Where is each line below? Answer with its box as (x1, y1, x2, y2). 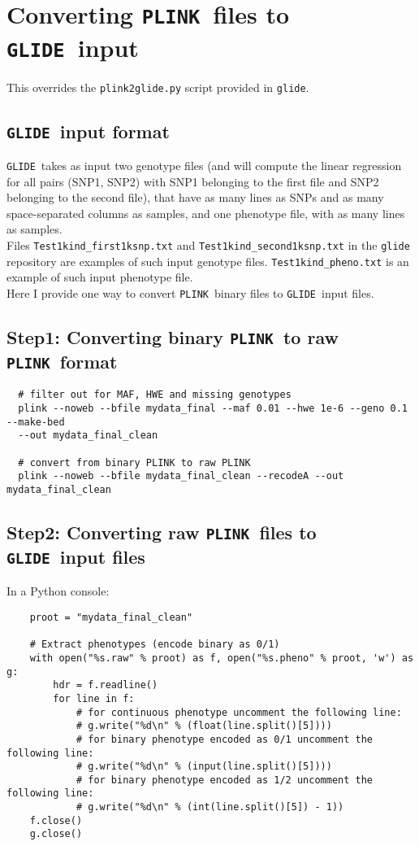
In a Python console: (6, 582, 110, 600)
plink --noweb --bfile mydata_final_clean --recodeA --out (18, 470, 344, 482)
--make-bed (6, 416, 65, 428)
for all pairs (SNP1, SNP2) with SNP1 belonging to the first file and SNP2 (6, 172, 379, 190)
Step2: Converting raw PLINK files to (6, 519, 317, 544)
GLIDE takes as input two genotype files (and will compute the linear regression (6, 157, 402, 173)
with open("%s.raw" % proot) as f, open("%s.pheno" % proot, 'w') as (29, 652, 414, 664)
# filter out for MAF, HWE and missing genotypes (18, 389, 292, 401)
